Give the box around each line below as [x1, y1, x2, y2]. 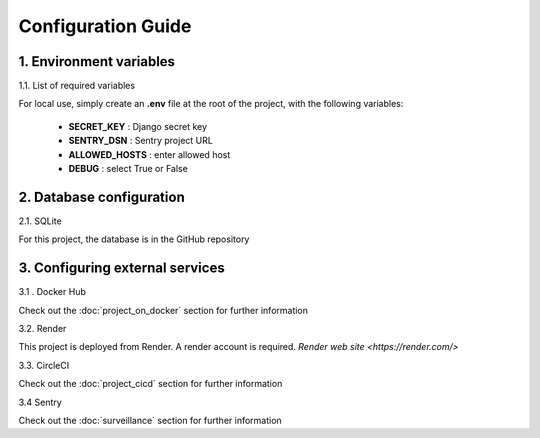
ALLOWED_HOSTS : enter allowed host [68, 148, 231, 160]
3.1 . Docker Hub [18, 286, 87, 298]
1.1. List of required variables [18, 80, 135, 92]
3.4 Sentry [18, 396, 62, 408]
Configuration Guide [18, 15, 192, 37]
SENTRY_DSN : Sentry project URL [68, 135, 214, 147]
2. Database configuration [18, 188, 185, 205]
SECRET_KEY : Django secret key [68, 120, 208, 132]
